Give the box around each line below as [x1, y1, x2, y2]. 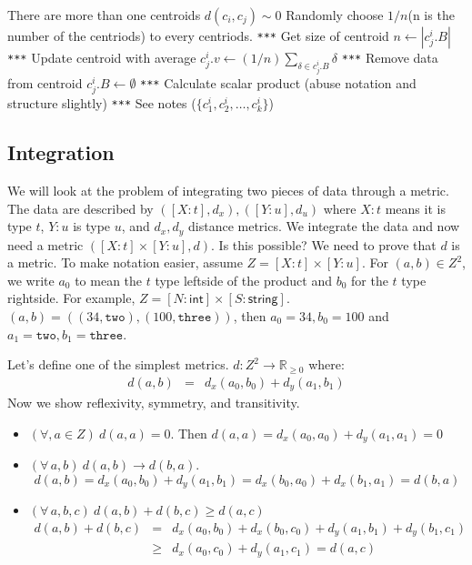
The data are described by [7, 198, 154, 217]
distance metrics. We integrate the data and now [188, 217, 460, 236]
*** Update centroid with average [7, 48, 196, 66]
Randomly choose [286, 5, 384, 24]
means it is [385, 198, 446, 217]
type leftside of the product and [155, 270, 333, 289]
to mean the [75, 270, 143, 289]
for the [351, 270, 388, 289]
